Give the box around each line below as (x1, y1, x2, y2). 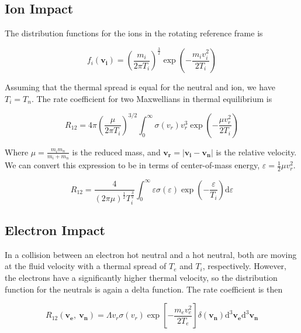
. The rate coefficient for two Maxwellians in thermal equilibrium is (31, 92, 272, 104)
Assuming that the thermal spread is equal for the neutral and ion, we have (5, 81, 275, 93)
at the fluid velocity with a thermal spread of (5, 260, 167, 272)
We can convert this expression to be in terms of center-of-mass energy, (5, 159, 260, 171)
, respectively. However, (202, 260, 286, 272)
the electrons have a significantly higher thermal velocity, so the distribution (5, 271, 278, 283)
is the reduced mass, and (72, 145, 161, 158)
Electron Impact (5, 220, 105, 239)
